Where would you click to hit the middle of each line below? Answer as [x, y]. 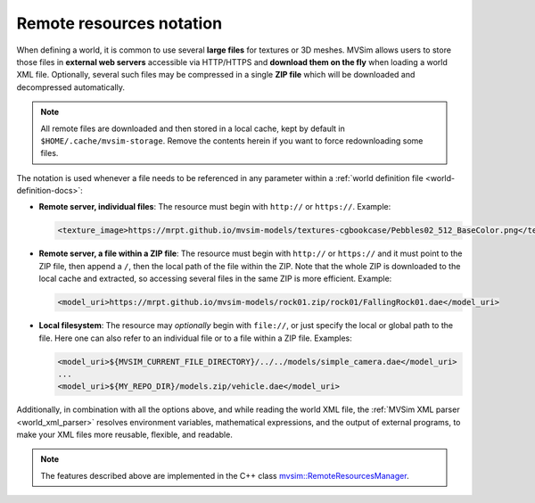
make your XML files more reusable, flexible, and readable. [125, 435]
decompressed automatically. [70, 87]
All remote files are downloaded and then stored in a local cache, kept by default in [193, 128]
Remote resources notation [119, 23]
